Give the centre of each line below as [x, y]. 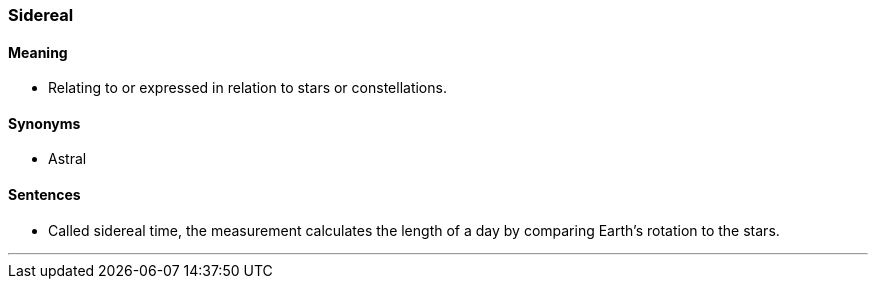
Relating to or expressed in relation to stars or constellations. [247, 88]
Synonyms [44, 123]
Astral [67, 159]
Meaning [38, 52]
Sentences [44, 195]
